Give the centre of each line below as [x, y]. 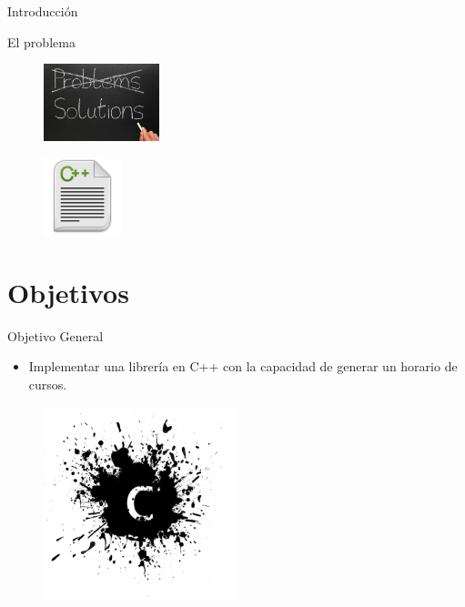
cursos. [48, 384]
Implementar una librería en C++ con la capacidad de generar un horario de [243, 366]
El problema [41, 41]
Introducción [43, 11]
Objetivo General [56, 335]
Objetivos [68, 292]
